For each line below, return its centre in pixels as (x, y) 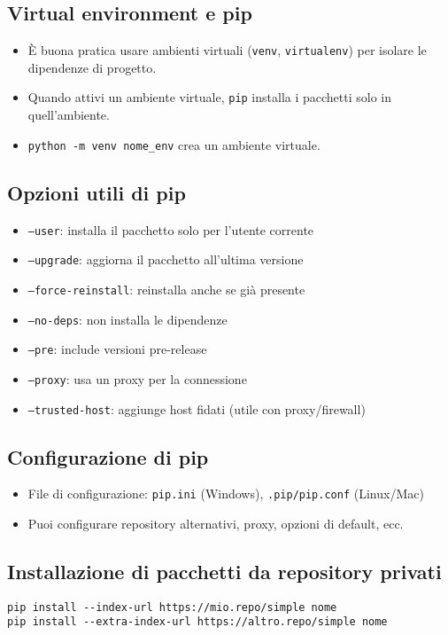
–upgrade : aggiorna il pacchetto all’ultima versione (166, 259)
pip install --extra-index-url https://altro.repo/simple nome (197, 622)
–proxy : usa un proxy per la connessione (137, 378)
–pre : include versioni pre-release (117, 349)
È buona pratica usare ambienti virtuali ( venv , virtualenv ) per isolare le (227, 50)
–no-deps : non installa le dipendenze (127, 319)
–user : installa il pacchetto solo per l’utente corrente (171, 229)
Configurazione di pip (108, 456)
